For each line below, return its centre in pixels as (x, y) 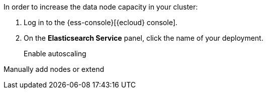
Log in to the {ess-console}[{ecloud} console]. (101, 22)
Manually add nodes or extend (54, 69)
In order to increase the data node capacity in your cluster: (101, 7)
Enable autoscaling (55, 54)
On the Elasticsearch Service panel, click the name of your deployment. (144, 38)
